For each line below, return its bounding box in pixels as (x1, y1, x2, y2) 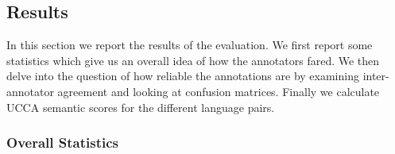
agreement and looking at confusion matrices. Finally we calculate (57, 83, 380, 99)
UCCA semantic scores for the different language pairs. (6, 98, 275, 115)
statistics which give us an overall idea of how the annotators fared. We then (6, 52, 380, 68)
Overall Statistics (6, 133, 118, 152)
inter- (362, 67, 389, 84)
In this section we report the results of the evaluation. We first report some (6, 37, 373, 53)
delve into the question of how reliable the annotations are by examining (6, 67, 359, 84)
